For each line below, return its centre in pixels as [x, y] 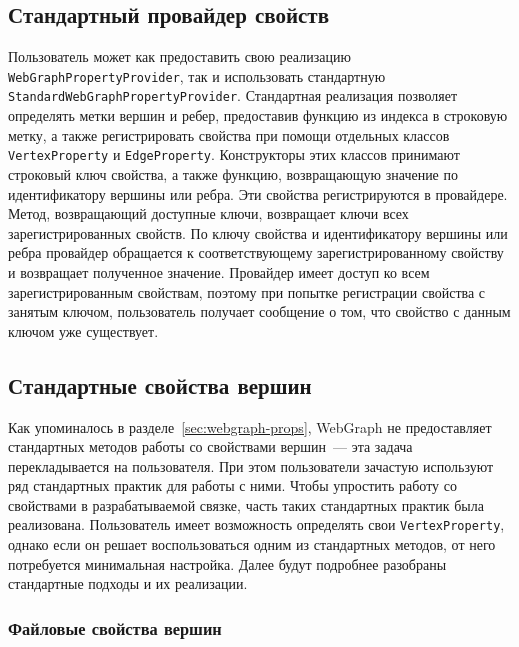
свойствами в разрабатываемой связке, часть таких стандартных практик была [246, 504]
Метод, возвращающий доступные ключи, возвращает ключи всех [208, 213]
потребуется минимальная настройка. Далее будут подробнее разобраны [227, 563]
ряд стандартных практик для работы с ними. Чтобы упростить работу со [232, 485]
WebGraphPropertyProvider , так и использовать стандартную [197, 75]
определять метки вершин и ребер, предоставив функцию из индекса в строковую [258, 115]
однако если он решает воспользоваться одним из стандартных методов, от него [252, 544]
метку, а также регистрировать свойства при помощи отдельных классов [229, 134]
